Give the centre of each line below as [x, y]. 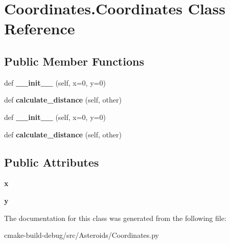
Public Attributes [52, 162]
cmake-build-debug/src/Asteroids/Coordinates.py [82, 235]
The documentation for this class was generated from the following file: [115, 218]
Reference [40, 28]
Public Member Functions [74, 61]
